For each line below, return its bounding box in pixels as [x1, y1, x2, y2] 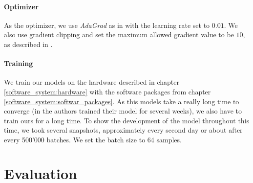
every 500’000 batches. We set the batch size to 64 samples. [4, 134, 182, 144]
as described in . [4, 39, 53, 49]
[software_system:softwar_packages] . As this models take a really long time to [4, 96, 239, 106]
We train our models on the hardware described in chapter [4, 77, 179, 87]
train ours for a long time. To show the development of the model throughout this [4, 115, 250, 125]
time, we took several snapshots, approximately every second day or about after [4, 125, 243, 135]
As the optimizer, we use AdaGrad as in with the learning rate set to [4, 20, 210, 30]
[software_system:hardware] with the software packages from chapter [4, 86, 211, 96]
